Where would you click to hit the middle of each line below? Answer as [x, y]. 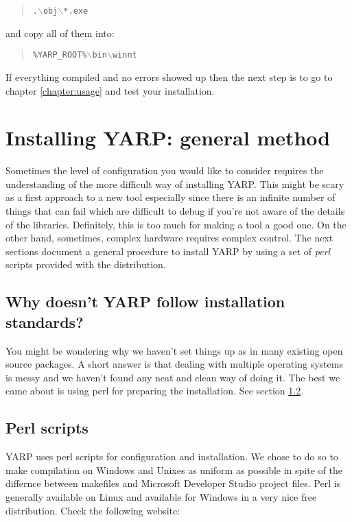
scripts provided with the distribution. [86, 264]
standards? [45, 321]
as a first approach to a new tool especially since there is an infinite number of [171, 197]
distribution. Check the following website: [93, 510]
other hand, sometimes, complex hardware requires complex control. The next [169, 238]
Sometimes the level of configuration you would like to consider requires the [165, 170]
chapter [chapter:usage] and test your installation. [110, 90]
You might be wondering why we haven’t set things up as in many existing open [174, 350]
